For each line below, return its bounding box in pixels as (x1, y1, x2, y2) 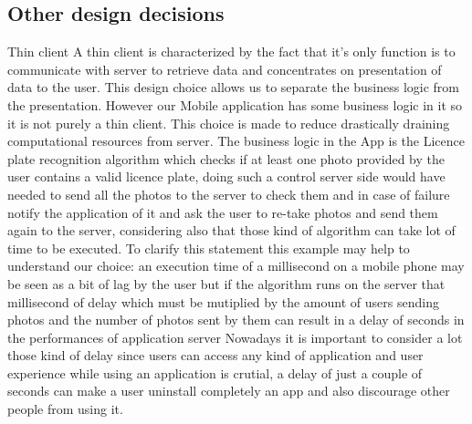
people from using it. (7, 399, 123, 419)
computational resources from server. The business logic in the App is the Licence (7, 131, 465, 150)
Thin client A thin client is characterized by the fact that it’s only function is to (7, 42, 456, 61)
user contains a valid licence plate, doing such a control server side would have (7, 167, 446, 186)
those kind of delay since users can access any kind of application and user (7, 346, 424, 365)
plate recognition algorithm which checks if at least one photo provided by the (7, 149, 445, 168)
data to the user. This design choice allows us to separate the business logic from (7, 78, 460, 97)
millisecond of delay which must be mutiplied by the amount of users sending (7, 292, 439, 311)
